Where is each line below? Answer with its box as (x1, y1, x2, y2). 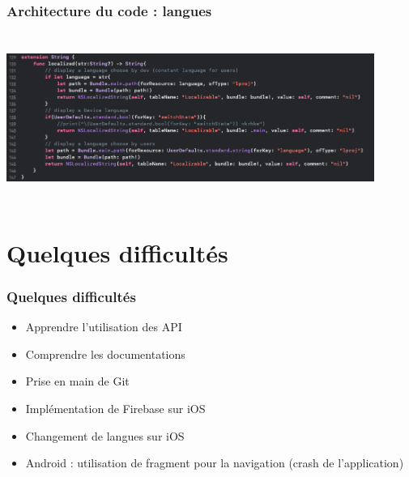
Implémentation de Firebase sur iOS (25, 400, 206, 417)
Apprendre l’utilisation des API (25, 318, 182, 335)
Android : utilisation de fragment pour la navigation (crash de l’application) (25, 454, 404, 471)
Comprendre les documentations (25, 345, 185, 362)
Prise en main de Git (25, 373, 130, 390)
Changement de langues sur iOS (25, 427, 185, 444)
